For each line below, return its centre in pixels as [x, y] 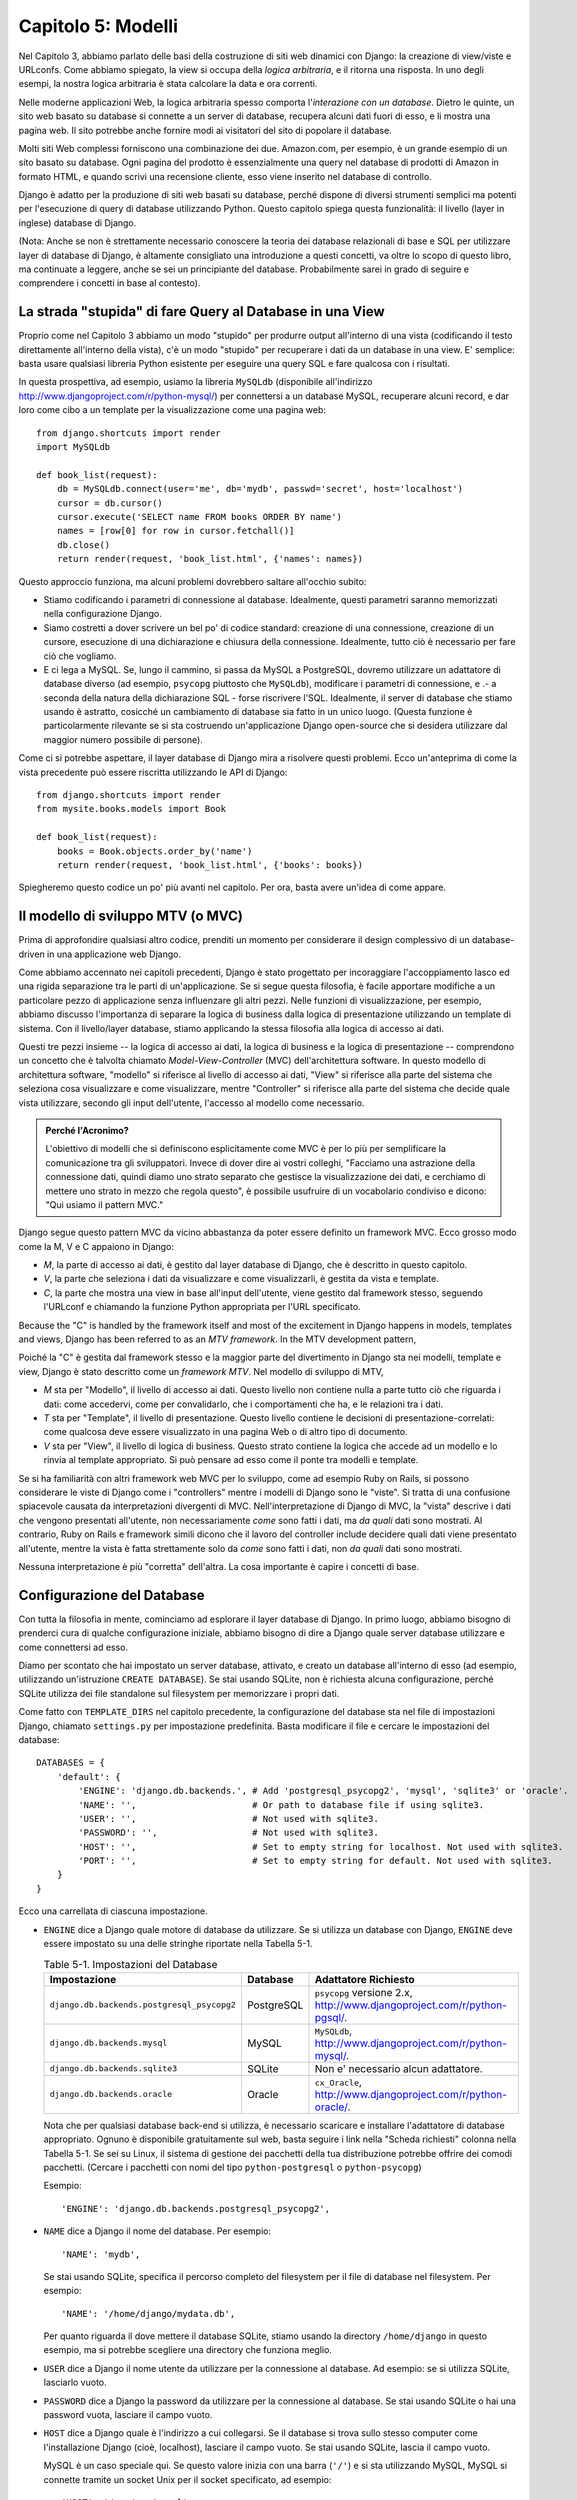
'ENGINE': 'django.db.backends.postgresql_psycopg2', [195, 2208]
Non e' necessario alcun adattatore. [399, 2068]
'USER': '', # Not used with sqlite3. [228, 1818]
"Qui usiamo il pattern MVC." [104, 1204]
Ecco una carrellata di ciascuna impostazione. [113, 1911]
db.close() [83, 544]
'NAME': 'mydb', [101, 2254]
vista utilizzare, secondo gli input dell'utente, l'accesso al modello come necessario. [191, 1102]
